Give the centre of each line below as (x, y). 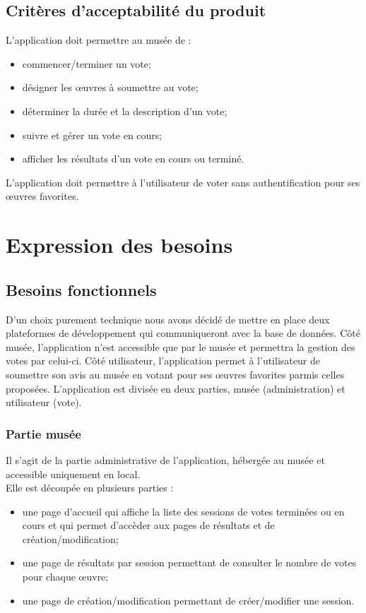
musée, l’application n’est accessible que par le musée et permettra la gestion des (181, 346)
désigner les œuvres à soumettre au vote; (110, 87)
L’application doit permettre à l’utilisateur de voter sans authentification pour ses (183, 182)
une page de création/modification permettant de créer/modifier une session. (188, 600)
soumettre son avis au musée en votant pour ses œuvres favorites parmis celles (175, 374)
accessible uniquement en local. (73, 474)
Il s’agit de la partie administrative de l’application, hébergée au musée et (165, 459)
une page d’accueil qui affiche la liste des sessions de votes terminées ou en (183, 511)
